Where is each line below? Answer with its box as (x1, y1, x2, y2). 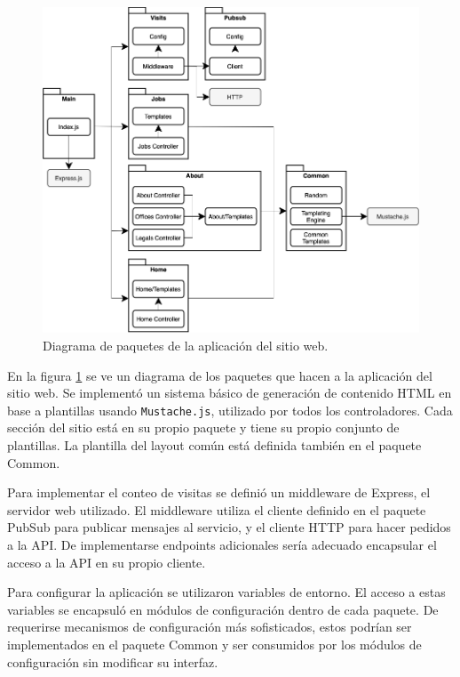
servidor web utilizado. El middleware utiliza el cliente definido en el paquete (7, 500, 426, 519)
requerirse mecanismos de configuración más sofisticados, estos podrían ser (7, 617, 412, 636)
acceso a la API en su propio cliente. (7, 552, 206, 571)
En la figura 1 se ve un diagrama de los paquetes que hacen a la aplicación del (7, 366, 432, 384)
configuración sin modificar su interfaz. (7, 652, 218, 671)
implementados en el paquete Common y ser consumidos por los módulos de (7, 634, 422, 653)
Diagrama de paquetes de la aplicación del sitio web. (43, 335, 329, 354)
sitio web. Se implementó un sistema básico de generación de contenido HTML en (7, 383, 452, 402)
